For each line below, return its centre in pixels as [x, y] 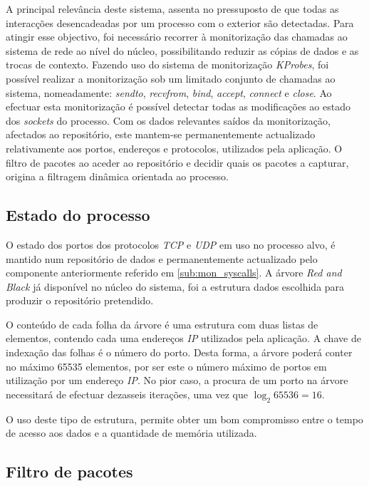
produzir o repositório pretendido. [80, 300]
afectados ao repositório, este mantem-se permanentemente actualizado [161, 134]
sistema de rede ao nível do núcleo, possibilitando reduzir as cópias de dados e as [182, 50]
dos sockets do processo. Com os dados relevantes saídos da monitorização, [168, 120]
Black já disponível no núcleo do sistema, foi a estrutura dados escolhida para [175, 286]
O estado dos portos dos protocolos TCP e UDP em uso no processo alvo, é [171, 244]
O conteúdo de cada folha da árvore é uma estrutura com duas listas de [162, 324]
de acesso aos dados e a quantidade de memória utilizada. [131, 433]
